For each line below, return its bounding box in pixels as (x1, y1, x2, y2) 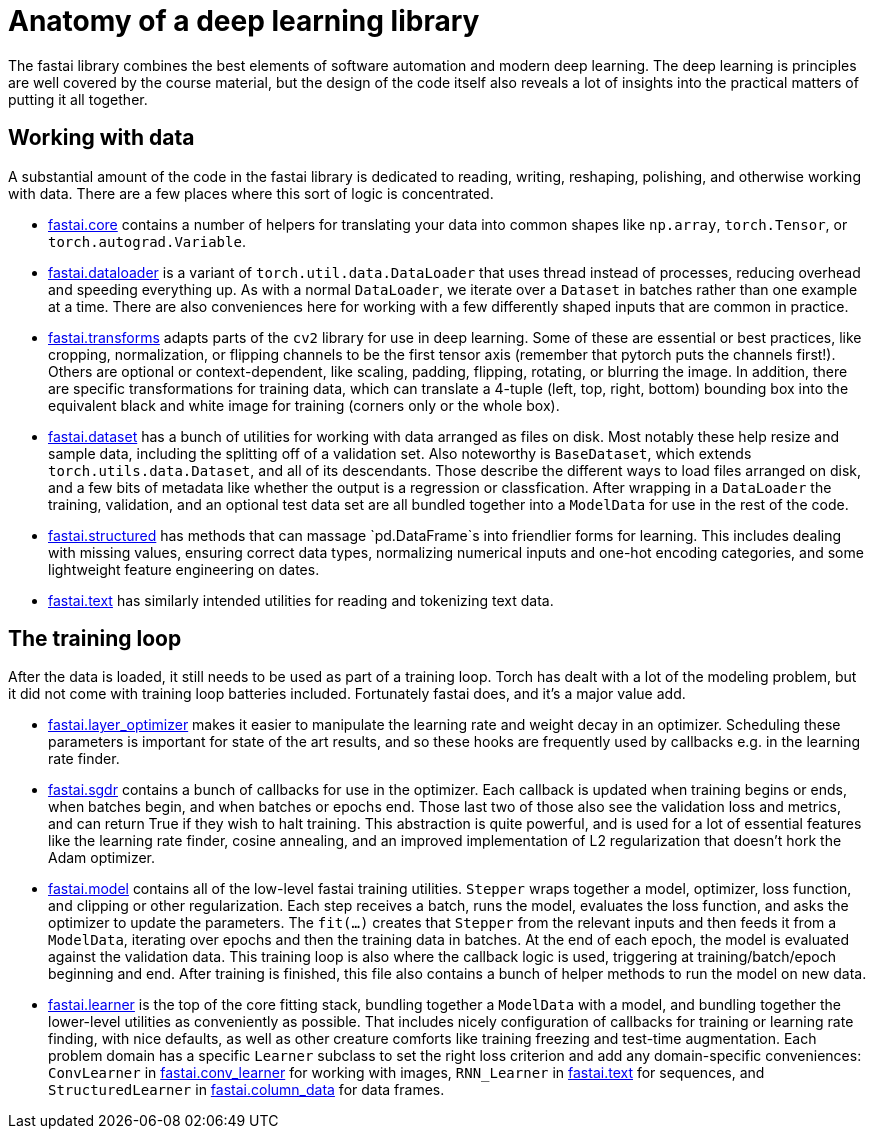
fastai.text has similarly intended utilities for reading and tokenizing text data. (48, 591, 554, 609)
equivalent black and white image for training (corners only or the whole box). (48, 396, 560, 414)
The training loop (8, 626, 182, 652)
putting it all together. (8, 90, 148, 108)
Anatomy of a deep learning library (8, 4, 480, 38)
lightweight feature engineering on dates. (48, 560, 320, 578)
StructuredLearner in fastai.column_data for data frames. (48, 1081, 445, 1099)
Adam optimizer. (48, 849, 156, 867)
